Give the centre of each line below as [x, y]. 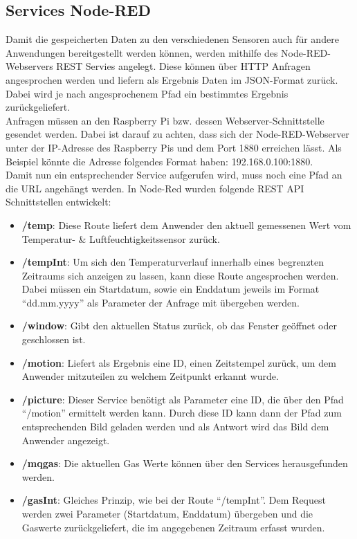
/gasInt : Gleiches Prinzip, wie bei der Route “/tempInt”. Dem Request [174, 500]
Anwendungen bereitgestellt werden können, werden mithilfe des [142, 52]
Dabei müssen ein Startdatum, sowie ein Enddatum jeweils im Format [171, 289]
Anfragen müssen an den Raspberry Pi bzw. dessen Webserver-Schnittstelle [165, 120]
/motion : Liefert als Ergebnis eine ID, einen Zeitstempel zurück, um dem [179, 362]
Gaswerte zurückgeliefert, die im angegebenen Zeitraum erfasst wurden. [173, 527]
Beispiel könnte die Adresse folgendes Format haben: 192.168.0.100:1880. [159, 161]
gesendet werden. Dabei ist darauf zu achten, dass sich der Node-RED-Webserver [177, 134]
